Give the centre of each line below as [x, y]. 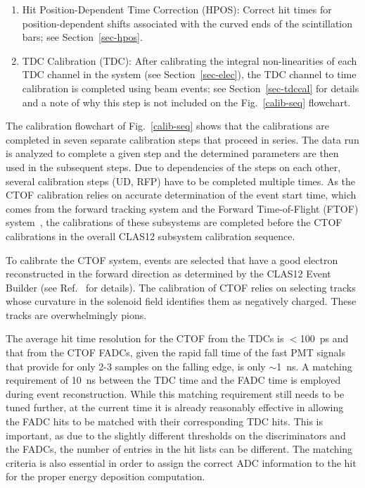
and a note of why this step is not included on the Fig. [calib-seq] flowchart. [186, 102]
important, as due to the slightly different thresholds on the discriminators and [176, 435]
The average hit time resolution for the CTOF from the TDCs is [145, 338]
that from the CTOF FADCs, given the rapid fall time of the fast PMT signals [175, 352]
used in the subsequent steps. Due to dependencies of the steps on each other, [173, 167]
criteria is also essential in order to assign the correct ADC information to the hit [181, 462]
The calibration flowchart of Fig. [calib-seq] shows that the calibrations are [167, 126]
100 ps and [324, 338]
